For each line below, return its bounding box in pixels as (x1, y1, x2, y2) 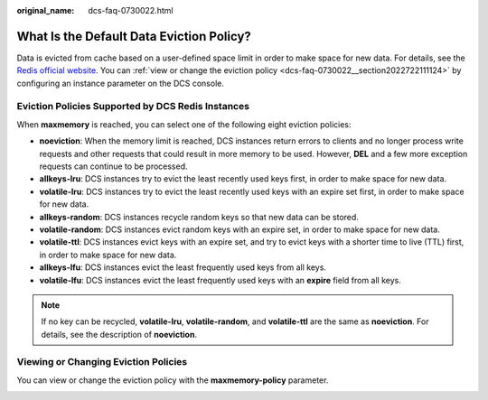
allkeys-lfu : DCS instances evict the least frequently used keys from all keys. (39, 262, 327, 273)
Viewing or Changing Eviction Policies (16, 356, 188, 368)
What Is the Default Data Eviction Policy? (16, 28, 252, 44)
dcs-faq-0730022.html (88, 5, 174, 15)
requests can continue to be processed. (39, 161, 189, 172)
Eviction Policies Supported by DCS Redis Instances (16, 100, 250, 113)
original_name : (16, 5, 75, 15)
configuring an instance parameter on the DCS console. (16, 78, 225, 88)
